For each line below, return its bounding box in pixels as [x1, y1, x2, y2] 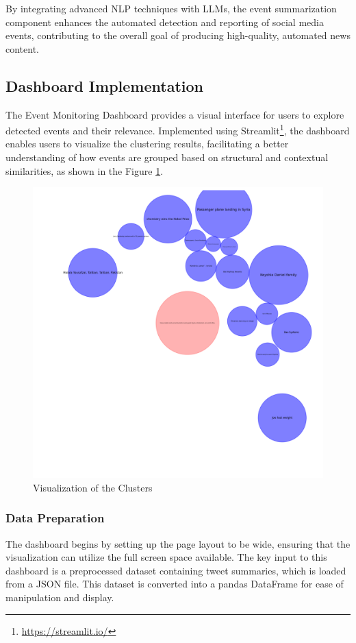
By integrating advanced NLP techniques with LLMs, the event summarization [5, 1, 337, 15]
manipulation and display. [5, 590, 114, 604]
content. [5, 41, 39, 56]
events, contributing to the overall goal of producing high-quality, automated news [5, 28, 351, 43]
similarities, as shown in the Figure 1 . [5, 163, 164, 178]
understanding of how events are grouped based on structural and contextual [5, 150, 329, 165]
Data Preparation [5, 509, 105, 526]
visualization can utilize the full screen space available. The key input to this [5, 550, 327, 564]
